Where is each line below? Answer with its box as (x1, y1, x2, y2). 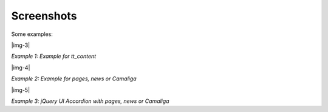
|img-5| (11, 86, 30, 94)
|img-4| (11, 64, 30, 71)
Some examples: (11, 30, 53, 38)
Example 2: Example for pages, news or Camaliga (11, 75, 137, 82)
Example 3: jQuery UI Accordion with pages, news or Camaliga (11, 97, 169, 105)
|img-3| (11, 41, 30, 49)
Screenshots (11, 9, 77, 23)
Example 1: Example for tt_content (11, 52, 97, 60)
